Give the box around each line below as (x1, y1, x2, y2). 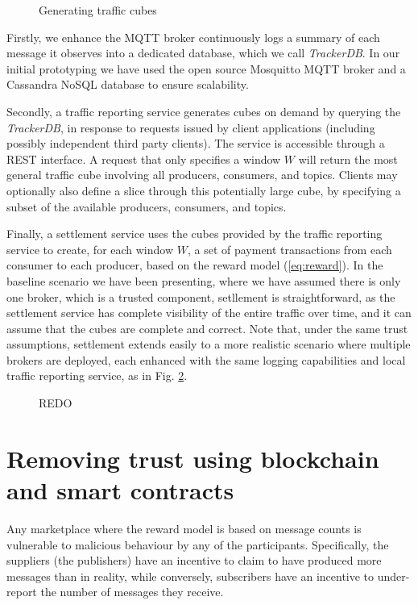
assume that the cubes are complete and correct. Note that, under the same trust (6, 319, 408, 336)
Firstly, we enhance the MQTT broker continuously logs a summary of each (6, 28, 380, 45)
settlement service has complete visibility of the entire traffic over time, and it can (6, 304, 412, 321)
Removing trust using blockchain (6, 441, 379, 474)
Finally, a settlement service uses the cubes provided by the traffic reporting (6, 225, 383, 242)
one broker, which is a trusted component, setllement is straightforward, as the (6, 288, 395, 305)
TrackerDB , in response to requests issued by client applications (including (6, 119, 375, 136)
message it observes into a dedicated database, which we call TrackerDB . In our (6, 44, 400, 61)
